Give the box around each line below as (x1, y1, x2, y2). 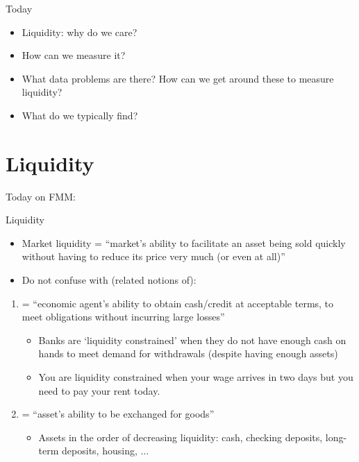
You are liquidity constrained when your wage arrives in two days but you (38, 370, 353, 384)
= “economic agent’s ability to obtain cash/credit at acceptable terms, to (22, 296, 334, 310)
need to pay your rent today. (38, 383, 160, 397)
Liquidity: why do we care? (22, 24, 137, 39)
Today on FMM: (6, 189, 76, 203)
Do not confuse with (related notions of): (22, 273, 197, 287)
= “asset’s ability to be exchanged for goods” (22, 407, 215, 421)
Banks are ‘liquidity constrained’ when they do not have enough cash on (38, 332, 347, 347)
